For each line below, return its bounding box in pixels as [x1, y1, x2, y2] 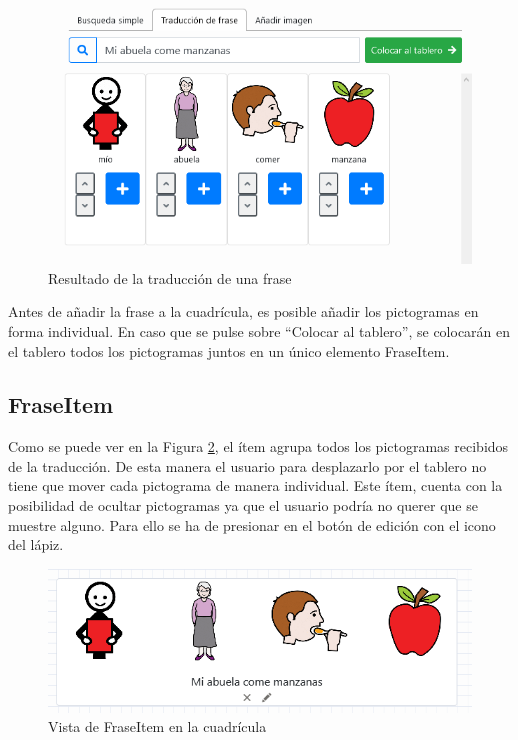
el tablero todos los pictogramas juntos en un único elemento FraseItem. [8, 340, 450, 361]
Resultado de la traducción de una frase [48, 267, 292, 288]
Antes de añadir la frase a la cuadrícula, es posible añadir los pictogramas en [8, 301, 479, 322]
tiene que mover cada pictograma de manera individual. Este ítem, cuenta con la [8, 475, 503, 496]
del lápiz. [8, 534, 64, 555]
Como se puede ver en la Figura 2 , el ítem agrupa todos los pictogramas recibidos [8, 436, 509, 457]
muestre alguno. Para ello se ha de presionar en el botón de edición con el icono [8, 514, 496, 535]
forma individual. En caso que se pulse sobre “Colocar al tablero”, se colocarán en [8, 320, 511, 341]
